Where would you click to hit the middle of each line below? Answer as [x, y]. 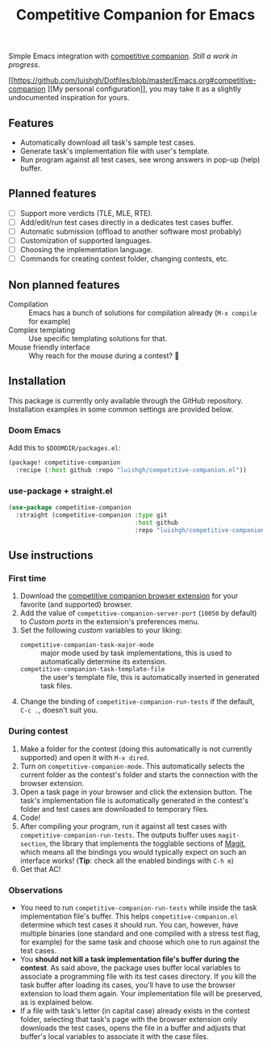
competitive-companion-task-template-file [92, 670]
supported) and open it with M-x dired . [84, 757]
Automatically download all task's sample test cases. [108, 142]
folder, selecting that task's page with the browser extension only [129, 1019]
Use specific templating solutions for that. [98, 338]
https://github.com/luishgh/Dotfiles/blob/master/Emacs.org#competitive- [135, 80]
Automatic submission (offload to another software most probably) [131, 231]
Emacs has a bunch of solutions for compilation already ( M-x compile [143, 313]
